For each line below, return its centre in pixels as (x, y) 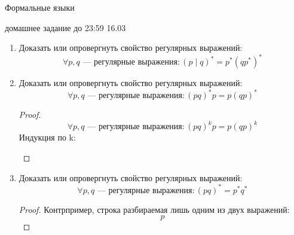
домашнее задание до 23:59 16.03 (65, 27)
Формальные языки (40, 7)
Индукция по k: (47, 137)
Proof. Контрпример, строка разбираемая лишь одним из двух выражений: (154, 209)
